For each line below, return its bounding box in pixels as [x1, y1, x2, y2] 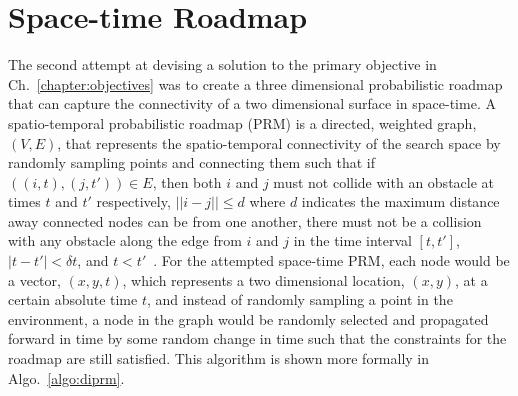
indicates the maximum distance [301, 191, 500, 212]
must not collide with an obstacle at [273, 171, 495, 192]
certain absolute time [8, 289, 138, 310]
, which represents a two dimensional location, [122, 269, 405, 290]
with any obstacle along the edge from [8, 230, 242, 251]
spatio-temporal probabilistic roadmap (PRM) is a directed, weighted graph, [8, 112, 477, 133]
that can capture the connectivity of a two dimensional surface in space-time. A [8, 93, 496, 114]
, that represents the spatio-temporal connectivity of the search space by [57, 132, 501, 153]
